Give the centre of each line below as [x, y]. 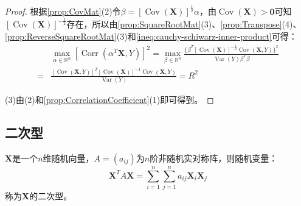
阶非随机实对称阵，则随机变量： [214, 158]
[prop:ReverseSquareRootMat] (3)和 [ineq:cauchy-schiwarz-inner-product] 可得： [151, 36]
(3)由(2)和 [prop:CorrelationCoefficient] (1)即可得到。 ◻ [109, 100]
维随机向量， [68, 158]
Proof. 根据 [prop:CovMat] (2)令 [63, 11]
